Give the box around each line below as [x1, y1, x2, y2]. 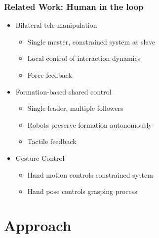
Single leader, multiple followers [27, 103, 123, 113]
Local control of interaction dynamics [27, 53, 141, 63]
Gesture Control [15, 152, 65, 163]
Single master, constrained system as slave [27, 36, 156, 47]
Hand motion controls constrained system [27, 169, 153, 180]
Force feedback [27, 70, 72, 80]
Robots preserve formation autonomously [27, 119, 152, 130]
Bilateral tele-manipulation [15, 20, 97, 30]
